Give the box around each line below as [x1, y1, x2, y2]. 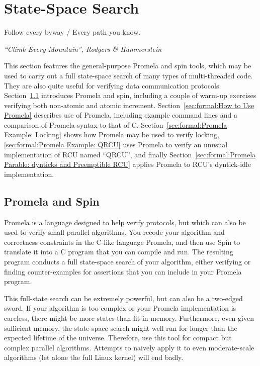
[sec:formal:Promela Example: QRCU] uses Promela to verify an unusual [4, 139, 228, 150]
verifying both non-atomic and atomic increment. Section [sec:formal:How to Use [4, 100, 254, 110]
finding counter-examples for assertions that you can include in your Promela [4, 266, 242, 277]
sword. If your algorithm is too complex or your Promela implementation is [4, 303, 236, 313]
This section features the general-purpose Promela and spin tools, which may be [4, 60, 251, 71]
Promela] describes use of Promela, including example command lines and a [4, 110, 237, 120]
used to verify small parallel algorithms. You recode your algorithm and [4, 227, 225, 237]
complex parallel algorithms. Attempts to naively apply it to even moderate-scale [4, 342, 254, 352]
